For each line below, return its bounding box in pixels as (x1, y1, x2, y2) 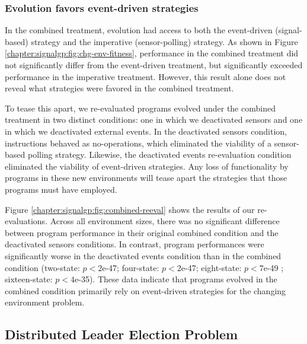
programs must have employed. (5, 183, 117, 195)
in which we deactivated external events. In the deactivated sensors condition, (5, 125, 287, 137)
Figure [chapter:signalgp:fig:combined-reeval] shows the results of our (5, 203, 255, 215)
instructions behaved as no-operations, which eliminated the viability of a (5, 136, 271, 149)
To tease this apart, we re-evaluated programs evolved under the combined (5, 101, 276, 114)
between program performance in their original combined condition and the (5, 226, 279, 238)
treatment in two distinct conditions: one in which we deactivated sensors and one (5, 113, 303, 126)
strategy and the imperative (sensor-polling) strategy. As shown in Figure (31, 35, 298, 47)
